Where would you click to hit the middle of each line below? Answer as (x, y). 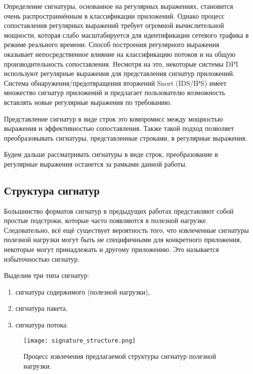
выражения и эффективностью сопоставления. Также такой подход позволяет (119, 128)
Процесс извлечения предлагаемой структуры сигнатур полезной (120, 356)
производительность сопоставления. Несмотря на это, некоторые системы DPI (121, 63)
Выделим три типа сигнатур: (47, 275)
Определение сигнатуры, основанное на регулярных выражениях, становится (119, 6)
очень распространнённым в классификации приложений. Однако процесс (115, 15)
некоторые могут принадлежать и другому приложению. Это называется (112, 249)
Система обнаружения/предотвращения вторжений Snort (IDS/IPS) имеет (115, 83)
